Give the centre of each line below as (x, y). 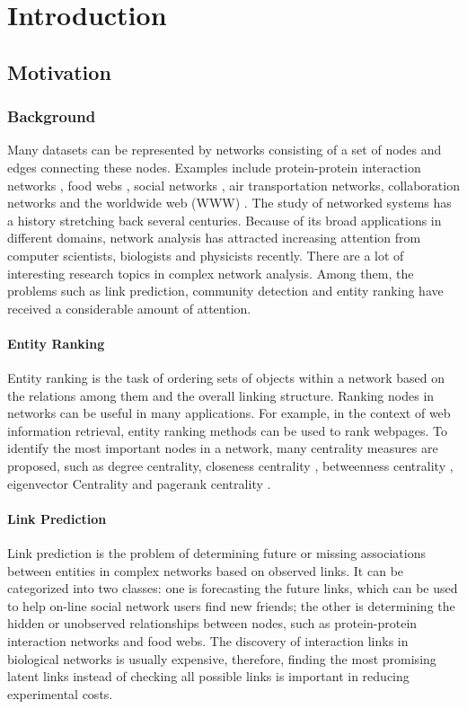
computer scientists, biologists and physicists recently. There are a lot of (206, 255)
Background (52, 116)
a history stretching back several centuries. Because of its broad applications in (225, 220)
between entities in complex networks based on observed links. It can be (206, 570)
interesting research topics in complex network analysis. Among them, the (211, 273)
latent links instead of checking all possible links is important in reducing (208, 676)
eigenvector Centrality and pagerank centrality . (139, 483)
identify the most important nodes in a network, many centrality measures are (223, 448)
